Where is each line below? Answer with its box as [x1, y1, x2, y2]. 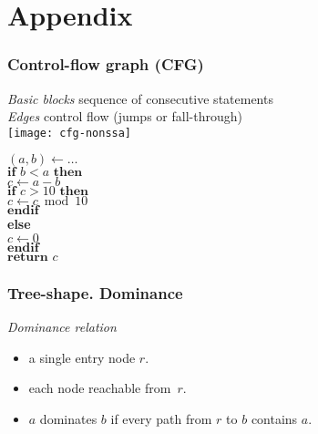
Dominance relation [7, 317, 117, 336]
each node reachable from [28, 378, 171, 398]
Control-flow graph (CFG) [7, 53, 204, 76]
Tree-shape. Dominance [7, 281, 183, 304]
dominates [39, 409, 97, 429]
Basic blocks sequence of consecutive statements [7, 88, 273, 108]
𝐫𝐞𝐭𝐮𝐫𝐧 [7, 251, 48, 264]
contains [251, 409, 298, 429]
